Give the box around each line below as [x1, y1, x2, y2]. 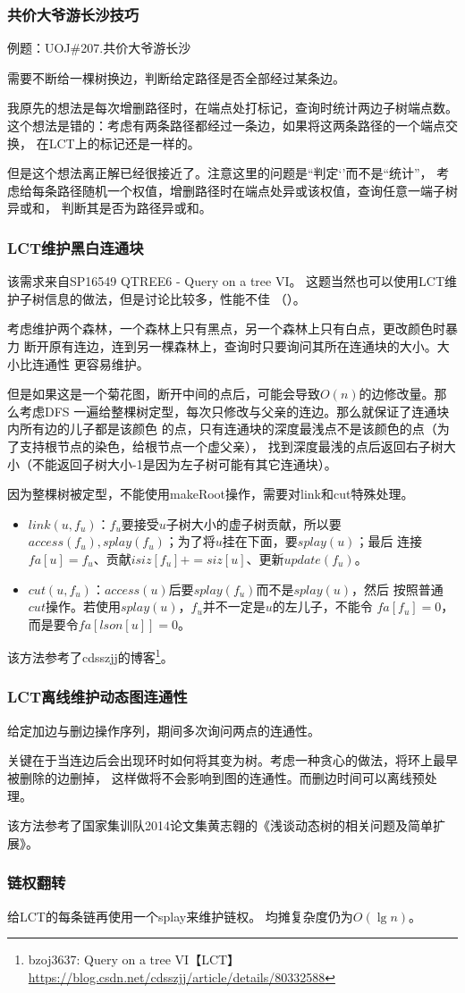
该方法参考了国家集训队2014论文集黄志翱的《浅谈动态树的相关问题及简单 [7, 816, 433, 835]
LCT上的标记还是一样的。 [48, 133, 200, 152]
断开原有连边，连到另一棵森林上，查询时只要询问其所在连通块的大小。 [23, 336, 437, 355]
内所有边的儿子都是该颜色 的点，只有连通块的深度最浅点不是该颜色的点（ [7, 419, 437, 438]
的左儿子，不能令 [272, 597, 373, 616]
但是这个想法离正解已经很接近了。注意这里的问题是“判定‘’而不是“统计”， [7, 164, 433, 182]
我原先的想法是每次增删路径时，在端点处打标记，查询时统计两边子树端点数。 [7, 98, 458, 117]
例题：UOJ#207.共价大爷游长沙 [7, 38, 191, 57]
